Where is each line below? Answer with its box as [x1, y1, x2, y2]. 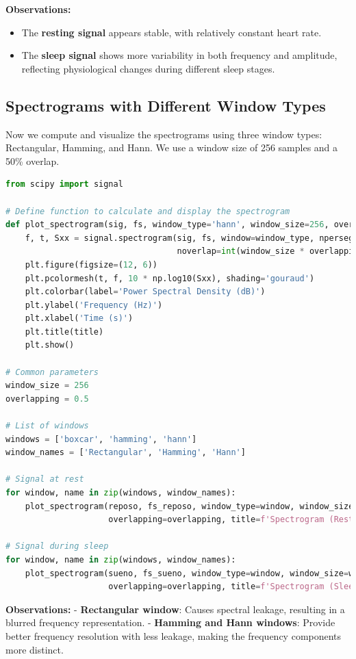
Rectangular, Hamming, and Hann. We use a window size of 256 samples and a [5, 140, 338, 155]
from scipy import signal [5, 179, 123, 190]
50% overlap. [5, 153, 60, 168]
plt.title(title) [25, 326, 104, 337]
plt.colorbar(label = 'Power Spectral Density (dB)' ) [25, 287, 266, 297]
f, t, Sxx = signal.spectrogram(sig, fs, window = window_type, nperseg [25, 233, 354, 243]
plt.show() [25, 340, 75, 350]
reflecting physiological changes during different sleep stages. [21, 61, 275, 75]
